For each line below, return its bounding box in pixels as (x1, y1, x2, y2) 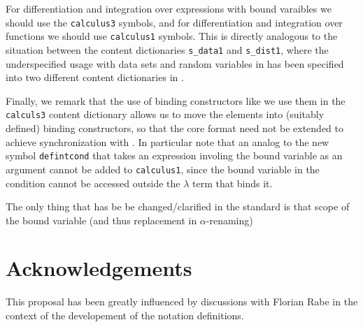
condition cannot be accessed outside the (6, 175, 180, 190)
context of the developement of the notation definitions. (6, 308, 244, 322)
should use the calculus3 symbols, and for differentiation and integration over (6, 15, 343, 29)
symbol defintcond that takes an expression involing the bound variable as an (6, 148, 343, 163)
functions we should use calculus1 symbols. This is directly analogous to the (6, 29, 338, 43)
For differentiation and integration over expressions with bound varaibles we (6, 1, 332, 15)
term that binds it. (192, 175, 273, 190)
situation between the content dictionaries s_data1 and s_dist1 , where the (6, 42, 329, 57)
